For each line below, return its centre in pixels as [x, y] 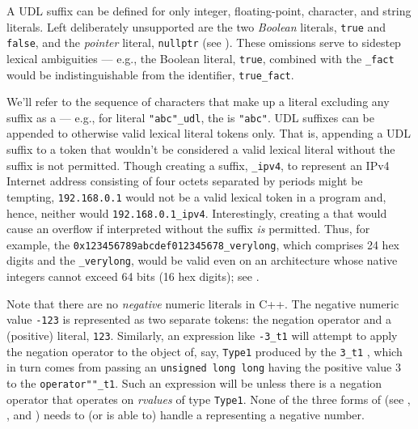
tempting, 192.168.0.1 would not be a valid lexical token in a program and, [196, 196]
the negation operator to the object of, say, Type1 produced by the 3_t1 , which [205, 351]
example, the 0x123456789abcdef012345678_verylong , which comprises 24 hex [203, 244]
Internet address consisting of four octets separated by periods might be [185, 181]
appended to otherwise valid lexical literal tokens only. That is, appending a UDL [209, 133]
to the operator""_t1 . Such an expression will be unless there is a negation [194, 382]
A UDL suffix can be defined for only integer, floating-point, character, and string [209, 11]
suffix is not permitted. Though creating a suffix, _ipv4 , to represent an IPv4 [198, 165]
